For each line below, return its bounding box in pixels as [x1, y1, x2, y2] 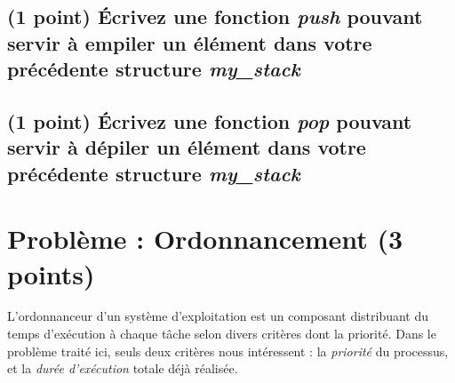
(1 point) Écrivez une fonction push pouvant [7, 3, 423, 30]
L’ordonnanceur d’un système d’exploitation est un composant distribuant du [7, 307, 429, 325]
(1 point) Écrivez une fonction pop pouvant [7, 107, 412, 134]
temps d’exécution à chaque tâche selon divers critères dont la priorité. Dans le [7, 324, 436, 343]
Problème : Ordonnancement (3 [7, 220, 403, 257]
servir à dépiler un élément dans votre [7, 133, 366, 161]
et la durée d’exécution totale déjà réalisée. [7, 359, 238, 378]
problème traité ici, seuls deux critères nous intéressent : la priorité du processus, [7, 341, 449, 360]
